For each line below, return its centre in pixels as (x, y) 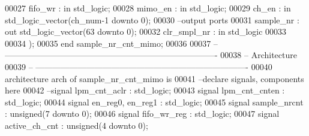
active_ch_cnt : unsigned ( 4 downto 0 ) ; (76, 125)
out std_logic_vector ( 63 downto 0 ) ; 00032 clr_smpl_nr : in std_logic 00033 (146, 31)
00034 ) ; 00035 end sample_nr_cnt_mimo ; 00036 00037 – (111, 43)
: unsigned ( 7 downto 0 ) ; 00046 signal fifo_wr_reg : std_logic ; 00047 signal (142, 114)
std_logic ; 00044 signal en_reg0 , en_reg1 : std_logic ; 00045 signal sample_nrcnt (154, 102)
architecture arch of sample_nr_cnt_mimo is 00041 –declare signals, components (154, 78)
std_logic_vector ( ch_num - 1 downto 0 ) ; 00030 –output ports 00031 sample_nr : (152, 19)
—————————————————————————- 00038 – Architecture (151, 55)
